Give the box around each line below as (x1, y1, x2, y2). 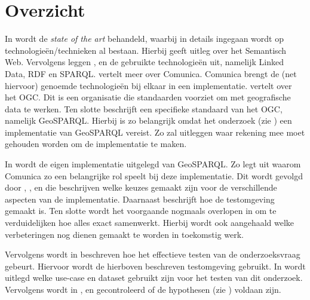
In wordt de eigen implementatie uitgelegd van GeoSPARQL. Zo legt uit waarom (5, 158, 301, 170)
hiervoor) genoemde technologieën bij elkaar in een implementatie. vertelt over (5, 79, 292, 91)
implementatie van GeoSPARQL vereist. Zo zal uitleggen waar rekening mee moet (5, 125, 305, 138)
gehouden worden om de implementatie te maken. (5, 137, 187, 150)
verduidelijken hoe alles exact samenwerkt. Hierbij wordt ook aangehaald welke (5, 216, 294, 229)
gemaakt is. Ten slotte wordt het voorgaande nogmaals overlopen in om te (5, 204, 277, 217)
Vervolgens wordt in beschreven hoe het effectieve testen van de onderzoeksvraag (5, 248, 300, 261)
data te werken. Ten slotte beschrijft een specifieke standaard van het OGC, (5, 102, 283, 115)
